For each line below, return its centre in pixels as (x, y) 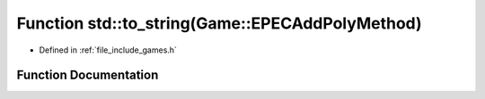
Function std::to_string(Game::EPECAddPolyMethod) (219, 23)
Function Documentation (88, 75)
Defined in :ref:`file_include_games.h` (108, 50)
